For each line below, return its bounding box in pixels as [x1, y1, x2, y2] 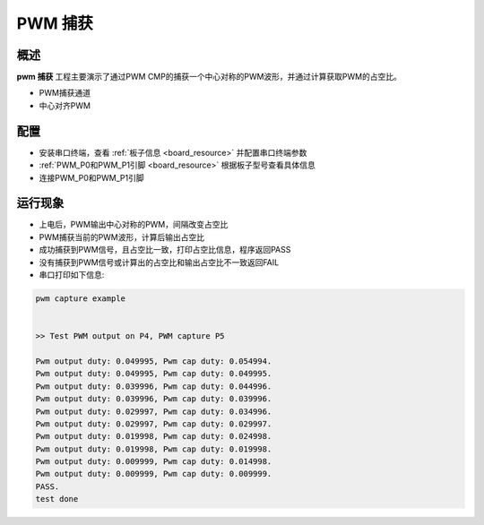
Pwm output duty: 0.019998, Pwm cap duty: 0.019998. [35, 443, 272, 454]
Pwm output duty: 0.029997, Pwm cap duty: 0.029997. [35, 418, 272, 429]
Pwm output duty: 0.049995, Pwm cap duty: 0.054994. [35, 356, 272, 366]
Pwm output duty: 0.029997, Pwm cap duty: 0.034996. [35, 406, 272, 417]
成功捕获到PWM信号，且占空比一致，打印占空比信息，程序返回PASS [39, 245, 291, 255]
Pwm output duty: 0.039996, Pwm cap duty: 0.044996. [35, 381, 272, 392]
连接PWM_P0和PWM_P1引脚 [39, 172, 144, 183]
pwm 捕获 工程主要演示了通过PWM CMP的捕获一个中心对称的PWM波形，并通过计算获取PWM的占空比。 [16, 72, 402, 82]
